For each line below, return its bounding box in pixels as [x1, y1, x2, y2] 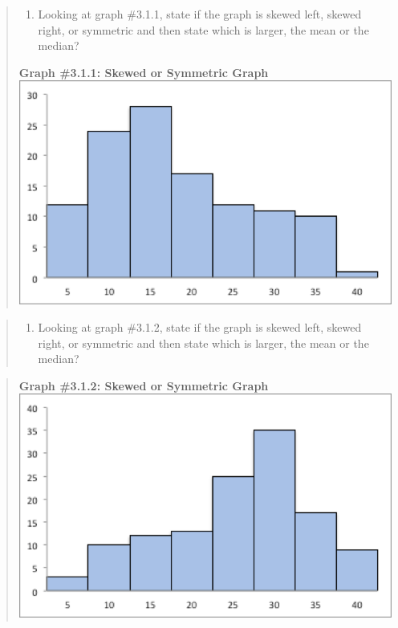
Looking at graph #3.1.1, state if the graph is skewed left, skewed [38, 6, 362, 22]
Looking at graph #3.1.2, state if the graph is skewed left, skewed [38, 318, 362, 335]
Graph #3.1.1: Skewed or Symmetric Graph [18, 63, 269, 80]
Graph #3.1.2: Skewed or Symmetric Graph [18, 377, 269, 394]
